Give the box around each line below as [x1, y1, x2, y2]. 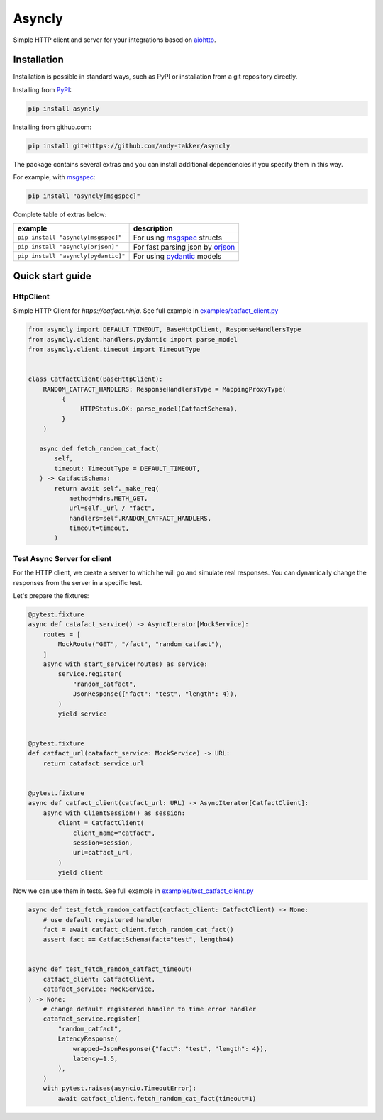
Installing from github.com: [13, 123, 92, 131]
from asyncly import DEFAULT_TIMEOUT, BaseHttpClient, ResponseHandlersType [28, 326, 301, 333]
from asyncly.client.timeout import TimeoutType [28, 345, 201, 354]
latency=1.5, [72, 1054, 118, 1063]
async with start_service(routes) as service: [43, 660, 209, 668]
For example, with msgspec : [13, 173, 96, 182]
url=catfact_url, [72, 848, 133, 857]
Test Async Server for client [13, 553, 112, 563]
